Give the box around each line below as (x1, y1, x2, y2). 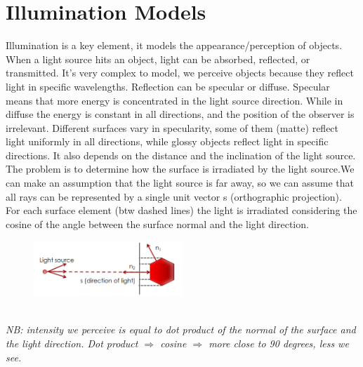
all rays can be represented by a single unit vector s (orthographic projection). (6, 189, 342, 203)
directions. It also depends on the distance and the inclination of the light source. (6, 147, 356, 162)
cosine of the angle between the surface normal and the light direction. (6, 216, 309, 231)
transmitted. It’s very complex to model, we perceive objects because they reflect (6, 65, 354, 80)
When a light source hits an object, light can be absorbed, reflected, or (6, 51, 310, 66)
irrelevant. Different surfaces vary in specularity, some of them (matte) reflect (6, 120, 339, 135)
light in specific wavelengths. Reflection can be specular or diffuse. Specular (6, 79, 330, 93)
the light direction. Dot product (6, 335, 138, 350)
